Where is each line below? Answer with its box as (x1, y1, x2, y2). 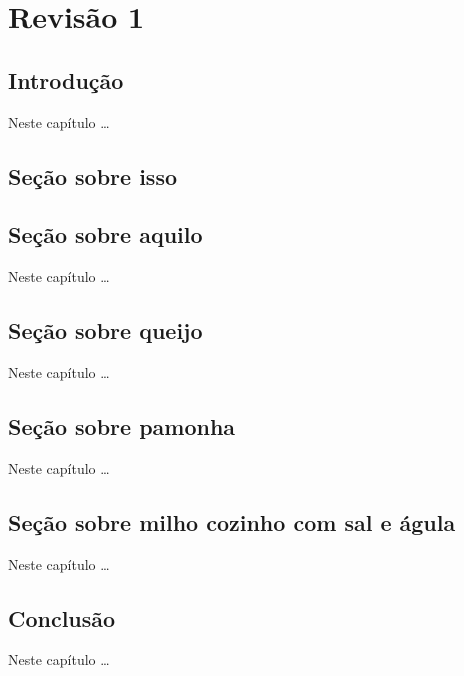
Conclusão (8, 602, 116, 633)
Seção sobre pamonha (8, 410, 236, 441)
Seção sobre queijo (8, 315, 203, 346)
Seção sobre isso (8, 160, 178, 191)
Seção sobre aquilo (8, 219, 203, 250)
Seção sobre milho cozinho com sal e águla (8, 506, 456, 537)
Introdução (8, 64, 124, 95)
